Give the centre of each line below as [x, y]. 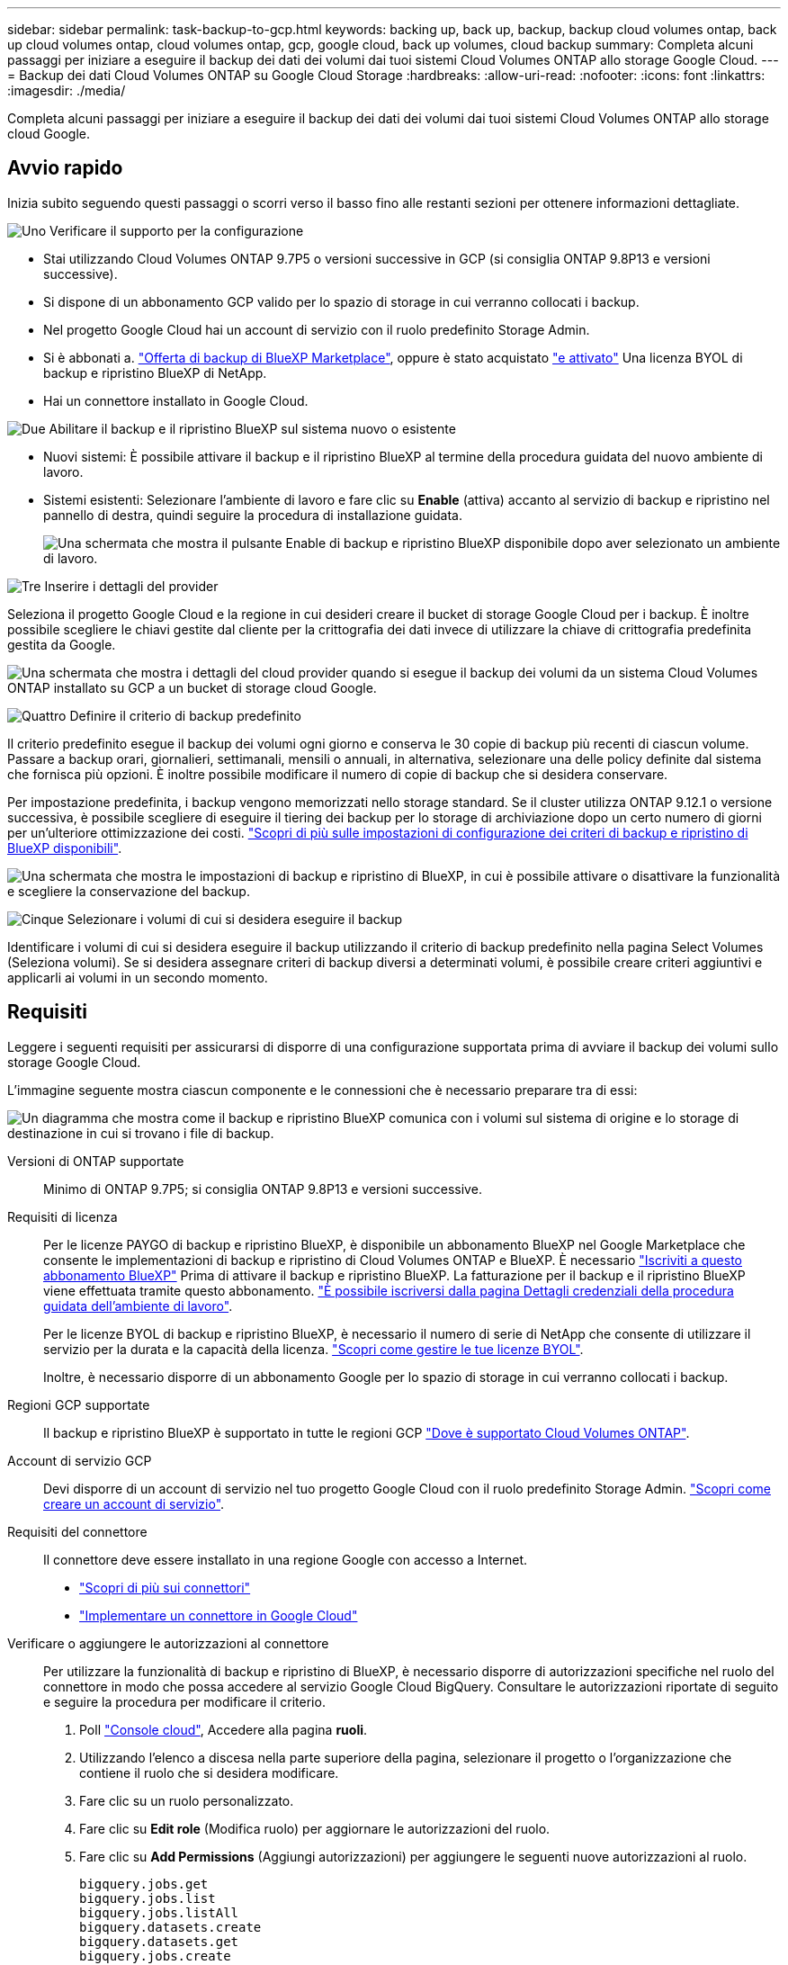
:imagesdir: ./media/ [67, 90]
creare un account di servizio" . [134, 1503]
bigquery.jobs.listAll [159, 1912]
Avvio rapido [65, 168]
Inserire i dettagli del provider [131, 586]
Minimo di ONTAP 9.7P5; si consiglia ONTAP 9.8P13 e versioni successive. [263, 1189]
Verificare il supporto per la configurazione [177, 230]
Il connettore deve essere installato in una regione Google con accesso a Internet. [286, 1559]
